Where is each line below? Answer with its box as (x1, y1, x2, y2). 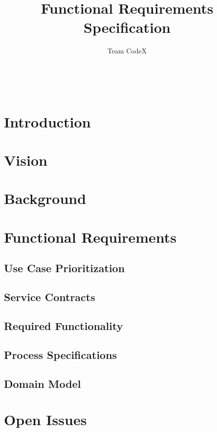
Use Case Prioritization (4, 260, 125, 276)
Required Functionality (4, 318, 123, 333)
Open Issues (4, 409, 87, 430)
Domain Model (4, 376, 81, 391)
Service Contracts (4, 289, 95, 305)
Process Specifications (4, 347, 117, 362)
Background (4, 188, 87, 208)
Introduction (4, 111, 91, 131)
